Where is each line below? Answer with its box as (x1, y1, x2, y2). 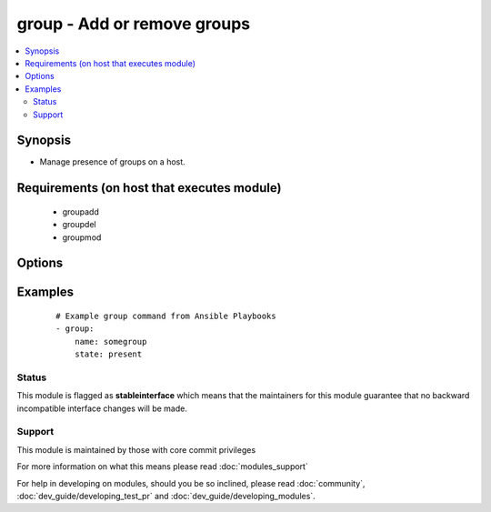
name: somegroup (74, 336, 147, 346)
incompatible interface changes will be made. (16, 403, 188, 414)
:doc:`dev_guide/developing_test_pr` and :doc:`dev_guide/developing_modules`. (16, 491, 316, 502)
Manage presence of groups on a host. (39, 156, 185, 167)
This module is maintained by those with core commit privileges (16, 444, 256, 455)
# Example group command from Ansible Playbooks (55, 311, 276, 322)
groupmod (62, 232, 102, 243)
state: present (74, 349, 143, 359)
